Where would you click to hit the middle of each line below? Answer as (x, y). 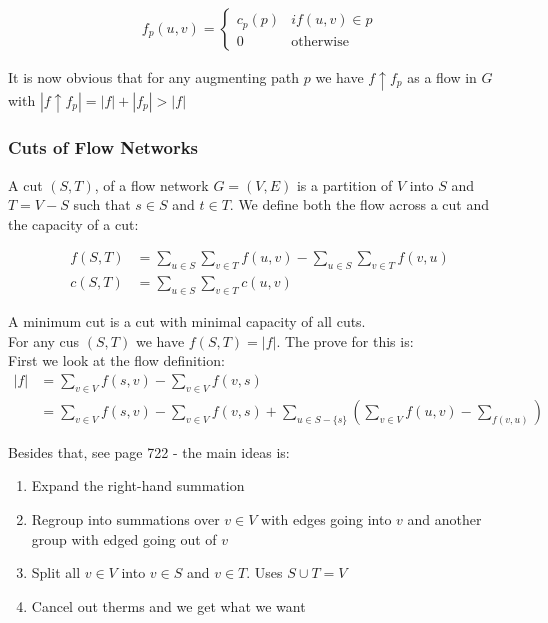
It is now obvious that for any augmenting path (154, 77)
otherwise (320, 41)
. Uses (264, 572)
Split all (56, 572)
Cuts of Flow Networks (103, 147)
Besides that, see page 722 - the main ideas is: (149, 451)
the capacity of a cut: (73, 223)
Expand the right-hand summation (138, 485)
